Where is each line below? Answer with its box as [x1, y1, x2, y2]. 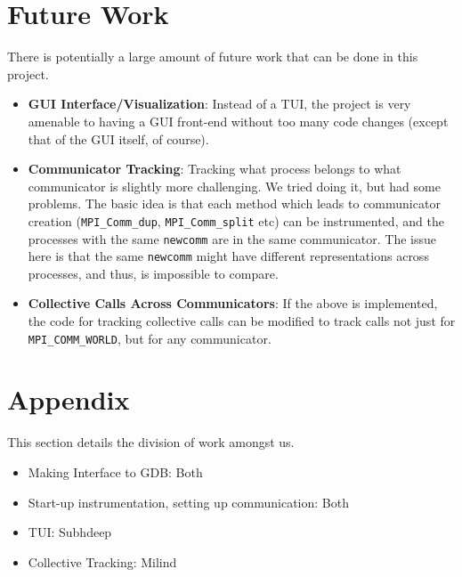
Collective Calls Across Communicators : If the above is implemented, [28, 294, 438, 313]
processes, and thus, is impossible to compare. [28, 264, 279, 282]
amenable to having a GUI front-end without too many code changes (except [28, 111, 449, 130]
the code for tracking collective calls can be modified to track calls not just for [28, 312, 456, 330]
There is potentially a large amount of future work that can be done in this [7, 47, 418, 66]
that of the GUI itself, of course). [28, 129, 209, 148]
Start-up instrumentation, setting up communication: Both [28, 492, 349, 511]
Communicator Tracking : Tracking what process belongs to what [28, 159, 401, 178]
